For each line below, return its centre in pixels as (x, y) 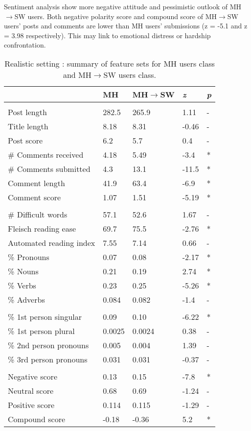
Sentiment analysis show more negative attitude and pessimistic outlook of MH (123, 6)
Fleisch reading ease (42, 228)
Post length (27, 112)
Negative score (33, 376)
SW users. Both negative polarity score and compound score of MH (115, 16)
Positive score (31, 405)
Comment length (36, 183)
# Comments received (46, 154)
